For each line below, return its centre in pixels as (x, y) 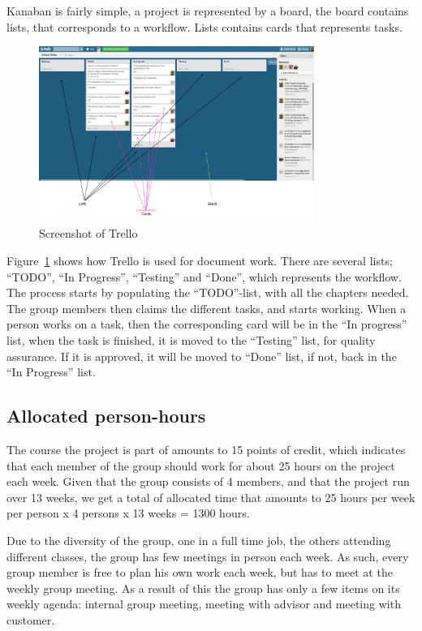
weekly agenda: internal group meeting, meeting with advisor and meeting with (204, 604)
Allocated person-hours (106, 416)
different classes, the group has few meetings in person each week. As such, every (208, 556)
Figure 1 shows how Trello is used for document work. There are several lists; (200, 260)
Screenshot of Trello (88, 233)
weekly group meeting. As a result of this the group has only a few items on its (203, 588)
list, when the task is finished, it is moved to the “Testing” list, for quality (191, 339)
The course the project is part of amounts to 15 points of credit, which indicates (206, 449)
